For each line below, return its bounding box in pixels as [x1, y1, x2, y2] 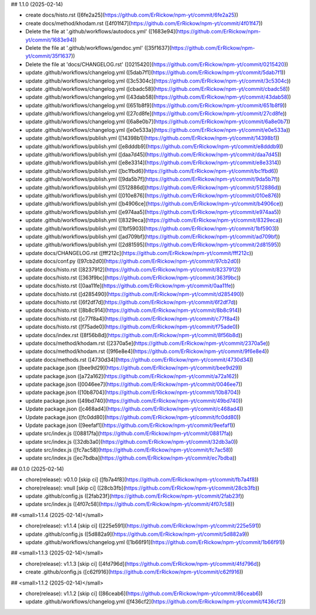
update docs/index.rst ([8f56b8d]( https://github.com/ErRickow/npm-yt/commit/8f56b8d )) [25, 331, 243, 338]
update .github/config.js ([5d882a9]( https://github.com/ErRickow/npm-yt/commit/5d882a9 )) [25, 531, 249, 538]
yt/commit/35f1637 [25, 53, 71, 60]
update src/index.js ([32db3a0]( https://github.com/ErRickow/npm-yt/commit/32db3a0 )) [25, 438, 238, 445]
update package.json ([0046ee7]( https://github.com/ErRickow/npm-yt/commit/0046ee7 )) [25, 380, 243, 388]
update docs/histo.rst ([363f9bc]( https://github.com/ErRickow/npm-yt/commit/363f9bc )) [25, 274, 241, 281]
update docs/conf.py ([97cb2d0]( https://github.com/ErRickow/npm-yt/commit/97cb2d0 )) [25, 258, 241, 265]
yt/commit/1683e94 [25, 36, 73, 43]
